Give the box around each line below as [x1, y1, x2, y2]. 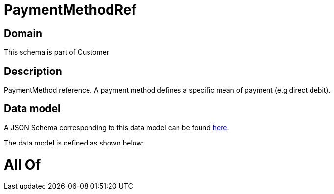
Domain [4, 27, 43, 40]
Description [4, 65, 62, 77]
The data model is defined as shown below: [4, 138, 144, 147]
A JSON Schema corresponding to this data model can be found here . [4, 123, 229, 132]
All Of [4, 156, 41, 173]
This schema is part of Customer [4, 48, 110, 57]
